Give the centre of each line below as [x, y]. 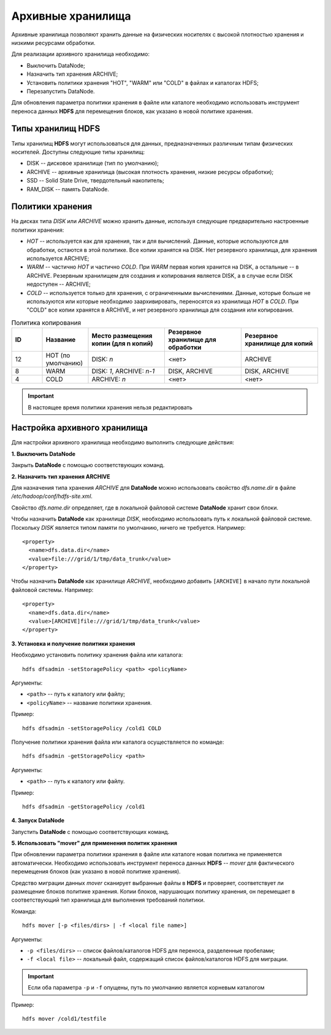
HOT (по [58, 355]
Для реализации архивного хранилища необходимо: [81, 54]
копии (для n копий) [122, 344]
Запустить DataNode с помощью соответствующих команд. [90, 832]
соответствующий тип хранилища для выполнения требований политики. [108, 900]
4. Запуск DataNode [38, 821]
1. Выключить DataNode [44, 454]
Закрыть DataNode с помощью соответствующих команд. [88, 465]
